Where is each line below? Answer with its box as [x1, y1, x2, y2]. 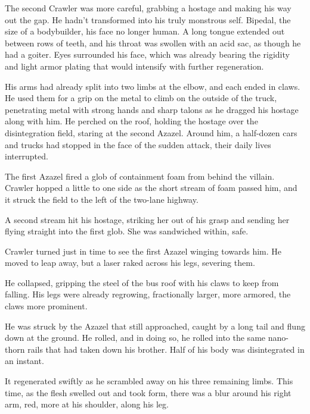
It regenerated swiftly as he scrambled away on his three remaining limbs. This [5, 375, 293, 387]
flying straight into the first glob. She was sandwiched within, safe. [5, 225, 249, 237]
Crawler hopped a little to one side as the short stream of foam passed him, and [5, 181, 297, 194]
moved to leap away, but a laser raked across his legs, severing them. [5, 256, 255, 269]
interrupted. [5, 150, 48, 162]
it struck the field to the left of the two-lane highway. [5, 193, 199, 205]
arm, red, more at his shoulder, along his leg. [5, 398, 169, 410]
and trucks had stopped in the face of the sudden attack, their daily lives [5, 138, 271, 150]
